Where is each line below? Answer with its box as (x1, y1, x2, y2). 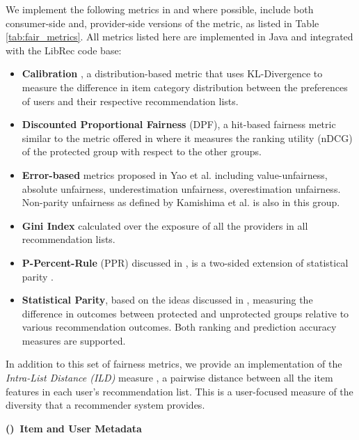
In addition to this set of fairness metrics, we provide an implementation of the (6, 356, 342, 371)
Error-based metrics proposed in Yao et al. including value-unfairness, (22, 167, 328, 182)
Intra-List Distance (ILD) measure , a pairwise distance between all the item (6, 370, 333, 385)
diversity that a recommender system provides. (6, 398, 205, 412)
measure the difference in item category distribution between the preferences (22, 79, 348, 94)
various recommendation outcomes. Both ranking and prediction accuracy (22, 320, 337, 334)
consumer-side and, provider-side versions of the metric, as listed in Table (6, 15, 319, 30)
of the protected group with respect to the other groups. (22, 144, 262, 159)
